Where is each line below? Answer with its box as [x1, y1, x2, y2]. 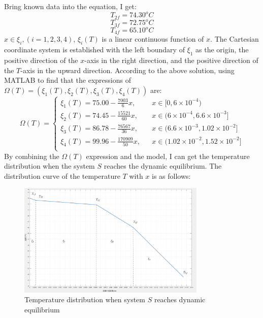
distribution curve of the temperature [4, 170, 120, 181]
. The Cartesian [210, 34, 259, 44]
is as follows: [152, 170, 191, 181]
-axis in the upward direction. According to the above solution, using [20, 65, 235, 75]
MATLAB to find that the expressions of [4, 75, 131, 85]
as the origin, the [195, 44, 249, 55]
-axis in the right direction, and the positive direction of [84, 55, 258, 66]
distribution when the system [4, 161, 95, 171]
